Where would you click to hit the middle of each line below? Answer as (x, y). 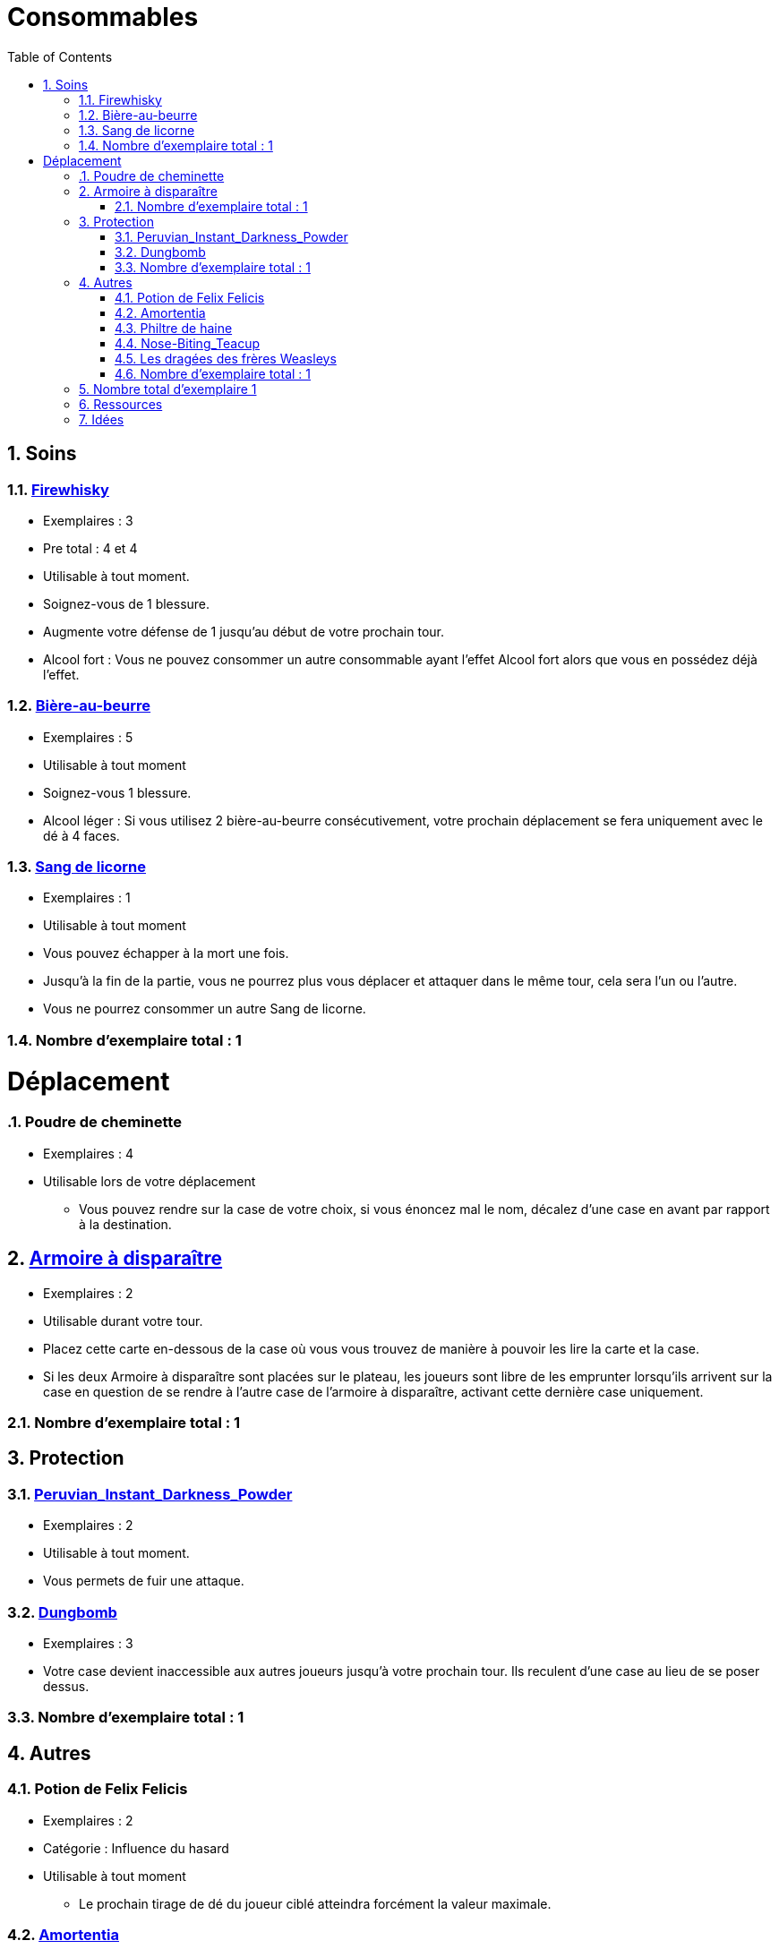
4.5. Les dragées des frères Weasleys (226, 358)
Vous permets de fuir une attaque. (144, 1581)
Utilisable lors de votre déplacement (150, 1181)
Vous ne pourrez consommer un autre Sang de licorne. (205, 1009)
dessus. (66, 1686)
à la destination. (125, 1224)
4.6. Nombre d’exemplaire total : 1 (213, 373)
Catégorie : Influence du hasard (136, 1848)
